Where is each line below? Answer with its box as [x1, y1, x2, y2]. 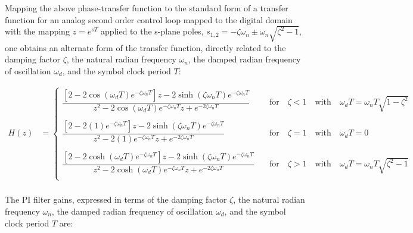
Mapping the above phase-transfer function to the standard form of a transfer [5, 2, 288, 14]
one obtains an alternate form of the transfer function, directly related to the [5, 41, 286, 53]
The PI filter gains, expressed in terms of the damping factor [5, 193, 227, 206]
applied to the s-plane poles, [101, 25, 204, 37]
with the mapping [5, 25, 70, 37]
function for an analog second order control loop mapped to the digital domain [5, 13, 293, 26]
